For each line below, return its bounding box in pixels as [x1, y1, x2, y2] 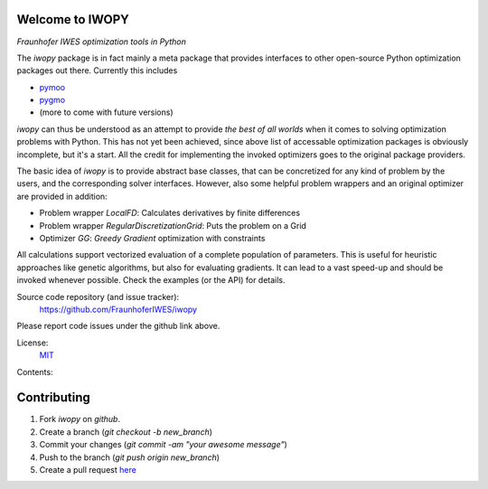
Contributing [16, 390, 90, 406]
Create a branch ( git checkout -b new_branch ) [39, 426, 212, 437]
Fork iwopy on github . [39, 414, 121, 425]
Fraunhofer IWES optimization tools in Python [16, 36, 187, 47]
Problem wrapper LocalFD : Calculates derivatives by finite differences [39, 208, 301, 219]
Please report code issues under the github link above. [16, 321, 221, 332]
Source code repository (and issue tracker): [16, 291, 180, 302]
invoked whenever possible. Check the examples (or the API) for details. [16, 275, 286, 286]
